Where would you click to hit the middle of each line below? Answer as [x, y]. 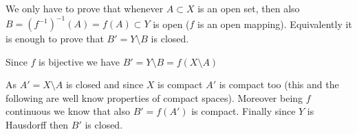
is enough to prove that [55, 39]
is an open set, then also [249, 8]
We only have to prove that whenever [85, 8]
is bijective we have [79, 61]
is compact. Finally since [244, 111]
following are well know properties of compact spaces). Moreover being [154, 97]
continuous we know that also [68, 111]
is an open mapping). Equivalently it [275, 24]
